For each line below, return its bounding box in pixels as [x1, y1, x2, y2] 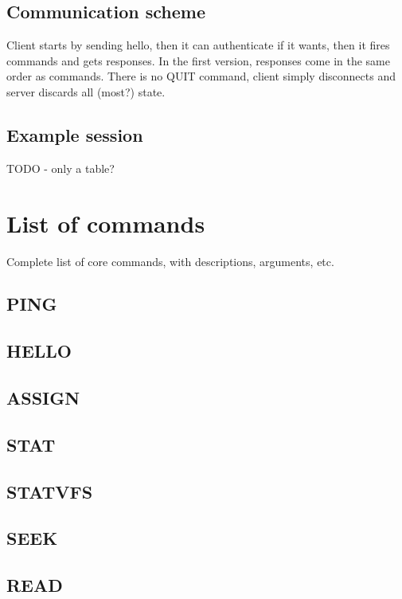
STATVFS [6, 479, 93, 503]
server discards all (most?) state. [6, 83, 166, 100]
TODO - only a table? [6, 159, 115, 176]
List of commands [6, 206, 205, 239]
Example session [6, 122, 143, 147]
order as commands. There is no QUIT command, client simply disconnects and [6, 68, 396, 84]
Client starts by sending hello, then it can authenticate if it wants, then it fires [6, 37, 390, 53]
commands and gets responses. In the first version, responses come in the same [6, 52, 390, 69]
